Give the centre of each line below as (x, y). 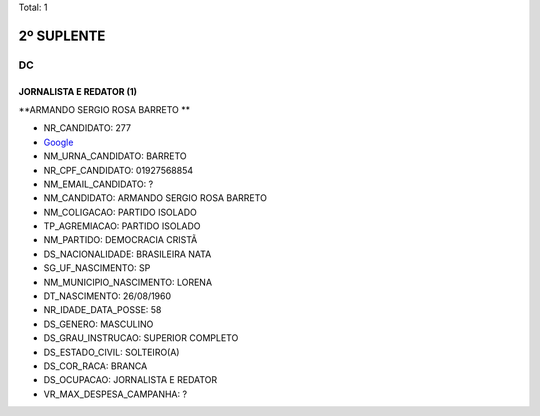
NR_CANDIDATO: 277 (87, 128)
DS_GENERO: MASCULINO (98, 324)
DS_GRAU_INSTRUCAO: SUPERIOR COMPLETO (141, 338)
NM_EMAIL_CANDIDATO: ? (98, 184)
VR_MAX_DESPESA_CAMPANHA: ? (115, 394)
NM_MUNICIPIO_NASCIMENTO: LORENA (128, 282)
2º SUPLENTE (62, 35)
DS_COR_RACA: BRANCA (95, 366)
